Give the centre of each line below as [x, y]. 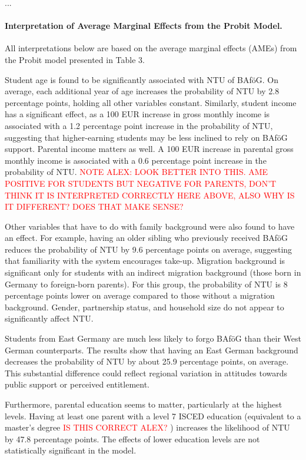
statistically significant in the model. [71, 450]
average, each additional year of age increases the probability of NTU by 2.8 [142, 91]
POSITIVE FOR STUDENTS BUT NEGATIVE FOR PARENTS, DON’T [141, 183]
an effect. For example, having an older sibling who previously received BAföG [147, 238]
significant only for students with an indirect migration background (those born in [153, 272]
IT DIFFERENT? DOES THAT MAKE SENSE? [94, 206]
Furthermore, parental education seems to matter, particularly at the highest [144, 404]
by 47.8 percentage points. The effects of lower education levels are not [132, 439]
